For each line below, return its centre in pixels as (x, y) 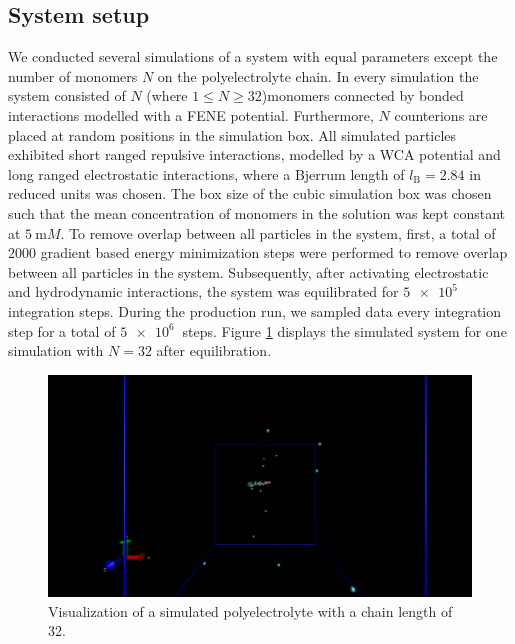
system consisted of (67, 95)
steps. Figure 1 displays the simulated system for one (344, 330)
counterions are (441, 114)
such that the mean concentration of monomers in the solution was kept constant (257, 212)
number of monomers (73, 75)
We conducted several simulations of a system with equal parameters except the (253, 56)
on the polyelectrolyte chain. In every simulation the (318, 75)
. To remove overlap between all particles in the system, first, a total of (278, 232)
